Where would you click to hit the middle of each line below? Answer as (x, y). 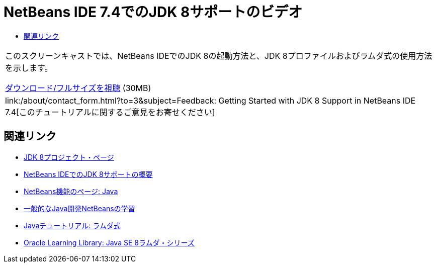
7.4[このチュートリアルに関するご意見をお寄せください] (110, 112)
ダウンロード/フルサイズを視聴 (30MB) (78, 88)
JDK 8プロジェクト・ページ (69, 157)
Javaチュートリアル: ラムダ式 (72, 225)
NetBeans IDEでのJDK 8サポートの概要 (88, 174)
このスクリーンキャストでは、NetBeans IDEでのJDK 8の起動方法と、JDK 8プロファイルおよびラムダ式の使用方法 (219, 56)
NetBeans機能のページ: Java (71, 191)
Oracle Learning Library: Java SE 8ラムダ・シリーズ (109, 242)
